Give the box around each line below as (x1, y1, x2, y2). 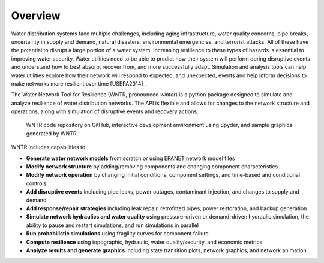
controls (26, 180, 47, 187)
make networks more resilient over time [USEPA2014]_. (11, 80, 147, 87)
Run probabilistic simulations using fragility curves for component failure (26, 230, 209, 237)
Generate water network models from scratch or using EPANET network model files (26, 155, 235, 162)
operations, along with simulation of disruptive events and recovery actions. (11, 108, 199, 115)
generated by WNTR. (26, 129, 78, 137)
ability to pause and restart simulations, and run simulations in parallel (26, 222, 199, 229)
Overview (11, 9, 61, 22)
